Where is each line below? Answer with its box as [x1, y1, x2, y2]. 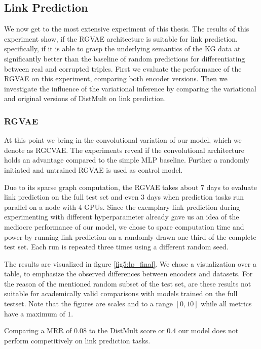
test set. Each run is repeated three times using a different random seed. [4, 241, 229, 252]
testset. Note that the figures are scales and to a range [4, 298, 173, 309]
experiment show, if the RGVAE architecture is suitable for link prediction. [4, 33, 238, 44]
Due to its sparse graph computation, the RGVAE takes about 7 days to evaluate [4, 181, 257, 192]
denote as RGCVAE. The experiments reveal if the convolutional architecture [4, 144, 245, 155]
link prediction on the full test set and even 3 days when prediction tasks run [4, 192, 244, 202]
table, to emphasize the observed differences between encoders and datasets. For [4, 268, 253, 279]
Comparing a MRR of [4, 325, 72, 336]
